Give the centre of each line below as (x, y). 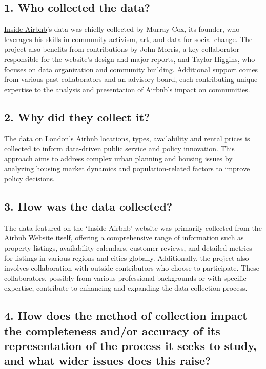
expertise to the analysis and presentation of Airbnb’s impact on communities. (127, 89)
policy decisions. (29, 178)
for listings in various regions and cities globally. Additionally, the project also (127, 258)
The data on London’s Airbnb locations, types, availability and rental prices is (127, 138)
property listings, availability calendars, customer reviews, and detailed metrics (128, 247)
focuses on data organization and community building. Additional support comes (131, 69)
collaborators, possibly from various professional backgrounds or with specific (125, 278)
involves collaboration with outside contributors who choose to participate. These (132, 268)
